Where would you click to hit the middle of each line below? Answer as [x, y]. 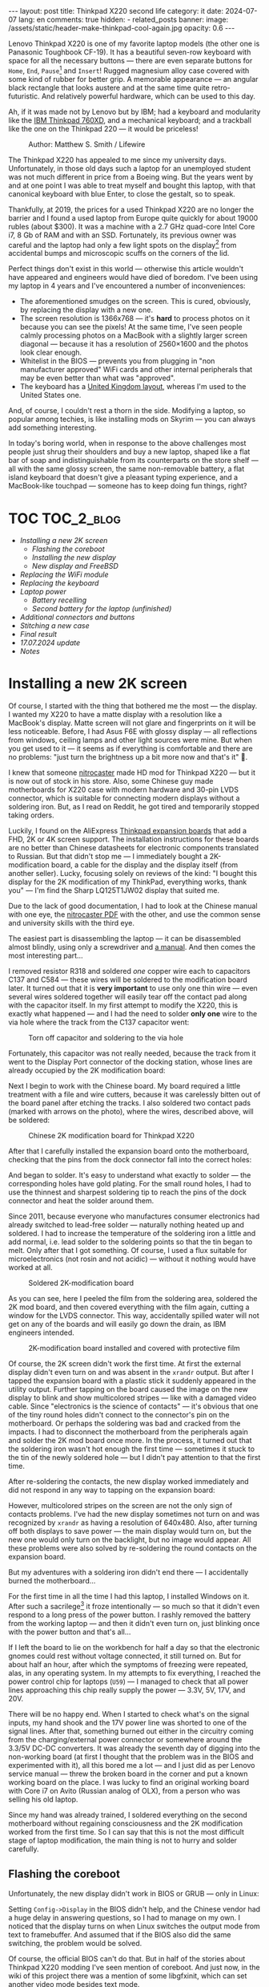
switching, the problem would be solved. [75, 1943]
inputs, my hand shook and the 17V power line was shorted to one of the [127, 1722]
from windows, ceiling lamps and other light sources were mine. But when [130, 740]
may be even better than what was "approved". [98, 378]
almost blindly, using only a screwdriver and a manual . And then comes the [132, 947]
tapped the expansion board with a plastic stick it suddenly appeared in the [132, 1381]
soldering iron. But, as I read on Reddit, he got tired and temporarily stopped [134, 807]
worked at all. [31, 1267]
